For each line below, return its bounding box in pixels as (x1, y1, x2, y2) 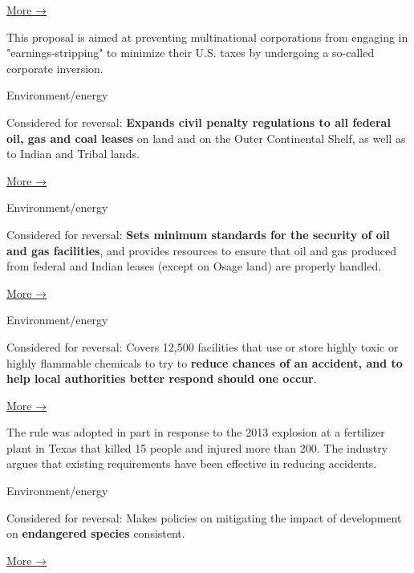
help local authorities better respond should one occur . (6, 370, 317, 387)
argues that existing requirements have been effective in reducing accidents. (6, 455, 377, 472)
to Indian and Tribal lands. (6, 145, 140, 162)
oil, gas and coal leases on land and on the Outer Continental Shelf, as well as (6, 129, 406, 146)
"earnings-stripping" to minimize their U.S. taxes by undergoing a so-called (6, 44, 375, 61)
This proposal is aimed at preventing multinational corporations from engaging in (6, 28, 408, 45)
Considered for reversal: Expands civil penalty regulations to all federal (6, 113, 391, 130)
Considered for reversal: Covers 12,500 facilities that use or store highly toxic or (6, 338, 399, 355)
